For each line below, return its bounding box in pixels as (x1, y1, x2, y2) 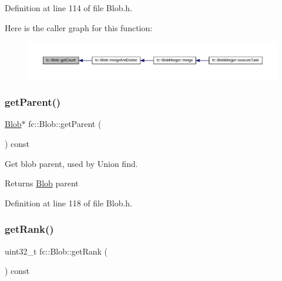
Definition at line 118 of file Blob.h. (5, 196, 133, 209)
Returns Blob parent (5, 177, 79, 189)
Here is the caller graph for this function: (5, 21, 153, 34)
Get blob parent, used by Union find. (5, 157, 138, 169)
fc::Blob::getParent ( (28, 118, 102, 130)
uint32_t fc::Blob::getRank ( (5, 245, 108, 257)
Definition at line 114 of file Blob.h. (5, 2, 133, 14)
